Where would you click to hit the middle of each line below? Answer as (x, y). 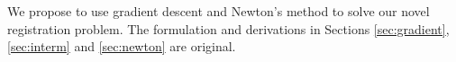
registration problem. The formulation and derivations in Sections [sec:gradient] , (228, 28)
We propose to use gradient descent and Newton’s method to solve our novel (219, 11)
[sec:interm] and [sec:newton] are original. (122, 46)
